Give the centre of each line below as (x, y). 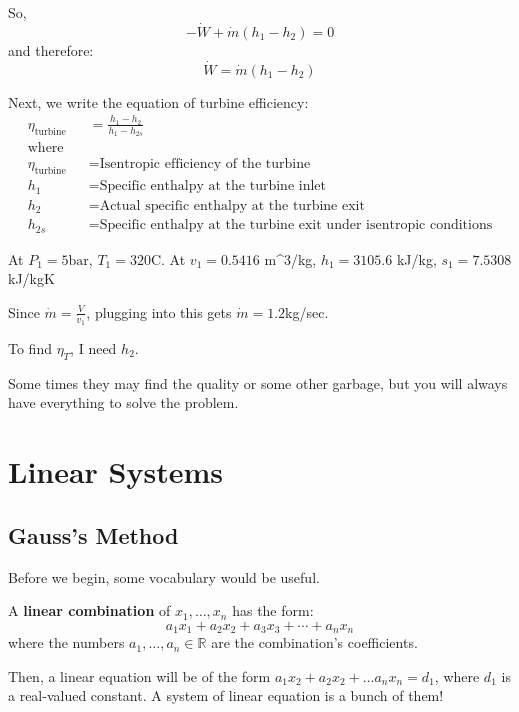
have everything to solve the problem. (123, 402)
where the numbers (66, 642)
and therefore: (51, 49)
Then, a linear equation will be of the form (139, 675)
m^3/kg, (290, 258)
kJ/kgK (31, 278)
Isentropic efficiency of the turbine (205, 164)
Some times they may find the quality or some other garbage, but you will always (258, 382)
